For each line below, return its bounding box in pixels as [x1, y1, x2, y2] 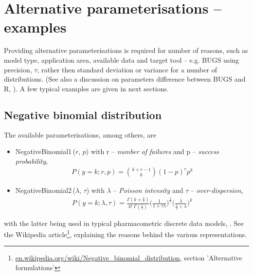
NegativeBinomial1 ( [15, 146, 75, 156]
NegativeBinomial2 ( [15, 185, 75, 195]
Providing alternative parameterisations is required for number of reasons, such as [4, 45, 248, 55]
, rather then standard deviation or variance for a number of [37, 64, 217, 74]
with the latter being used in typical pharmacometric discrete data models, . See [4, 218, 244, 228]
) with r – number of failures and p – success [86, 146, 219, 156]
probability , [15, 155, 48, 166]
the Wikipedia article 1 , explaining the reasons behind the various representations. [4, 228, 247, 239]
